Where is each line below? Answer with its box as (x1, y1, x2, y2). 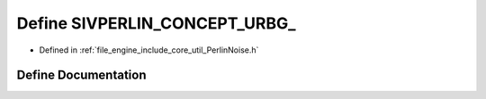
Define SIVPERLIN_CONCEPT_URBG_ (16, 13, 296, 33)
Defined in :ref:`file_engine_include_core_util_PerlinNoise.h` (39, 45, 259, 55)
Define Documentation (16, 68, 147, 83)
